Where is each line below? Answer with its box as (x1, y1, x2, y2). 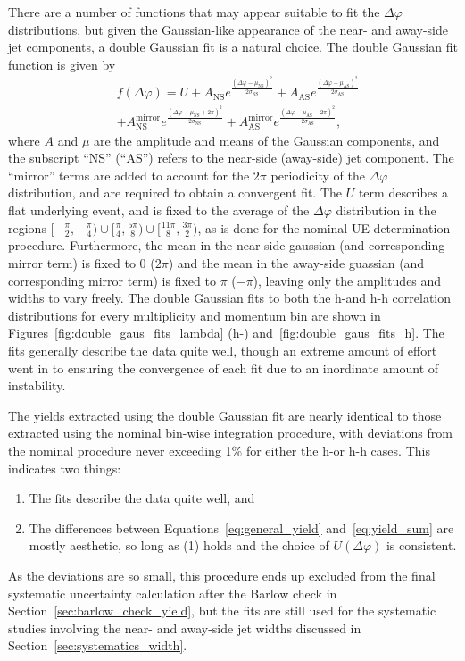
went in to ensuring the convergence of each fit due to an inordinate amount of (8, 358, 439, 377)
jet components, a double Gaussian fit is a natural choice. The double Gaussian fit (8, 38, 458, 56)
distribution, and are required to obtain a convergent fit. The (8, 183, 343, 202)
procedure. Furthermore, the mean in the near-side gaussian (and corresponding (8, 236, 445, 255)
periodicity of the (270, 165, 365, 184)
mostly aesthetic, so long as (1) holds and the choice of (29, 536, 329, 555)
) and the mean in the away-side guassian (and (168, 254, 425, 272)
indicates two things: (8, 458, 121, 477)
